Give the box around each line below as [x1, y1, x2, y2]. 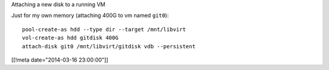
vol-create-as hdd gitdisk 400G [22, 34, 119, 42]
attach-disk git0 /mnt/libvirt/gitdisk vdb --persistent [22, 43, 196, 49]
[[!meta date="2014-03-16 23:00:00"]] [11, 56, 109, 63]
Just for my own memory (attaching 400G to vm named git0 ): [11, 12, 169, 19]
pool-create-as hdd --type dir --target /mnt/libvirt [22, 26, 186, 33]
